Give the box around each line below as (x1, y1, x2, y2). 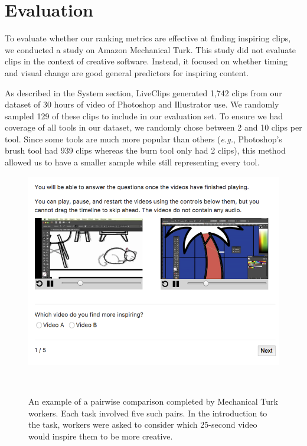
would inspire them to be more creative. (28, 429, 173, 442)
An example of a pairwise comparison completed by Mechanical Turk (28, 395, 278, 408)
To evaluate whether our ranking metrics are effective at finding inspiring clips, (5, 32, 291, 44)
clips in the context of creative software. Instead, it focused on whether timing (5, 55, 288, 67)
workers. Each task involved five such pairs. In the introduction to (28, 406, 267, 419)
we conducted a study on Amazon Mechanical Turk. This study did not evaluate (5, 43, 296, 56)
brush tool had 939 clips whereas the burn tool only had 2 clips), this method (5, 144, 286, 157)
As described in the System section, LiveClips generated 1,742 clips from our (5, 86, 282, 99)
